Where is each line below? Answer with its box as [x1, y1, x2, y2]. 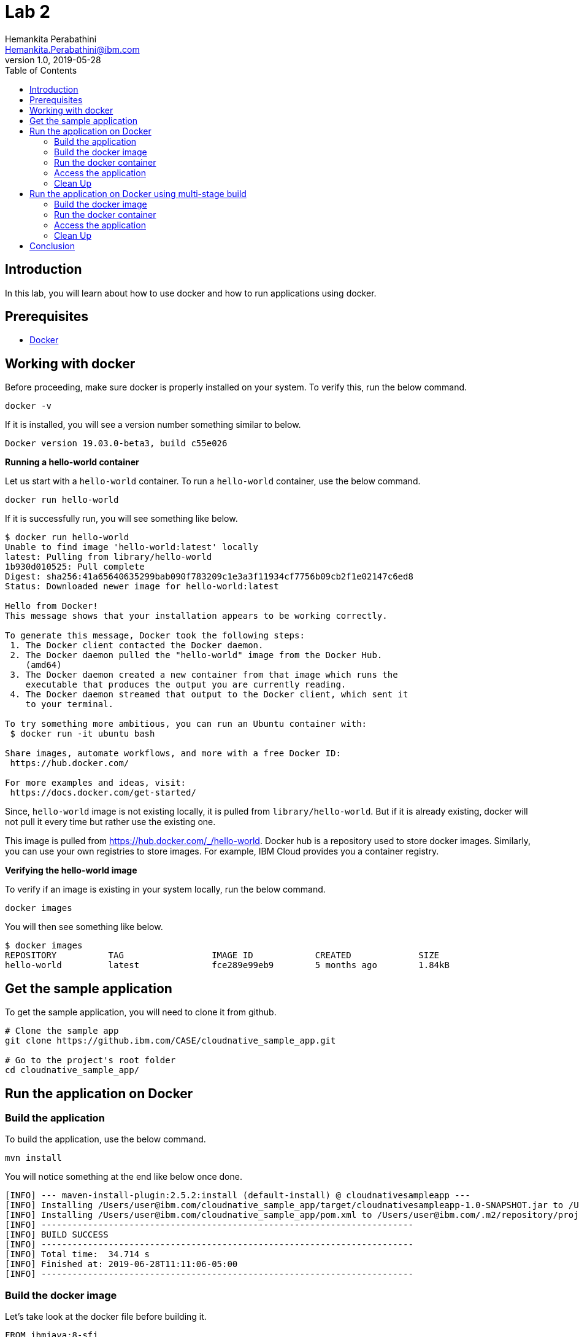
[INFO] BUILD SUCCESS [5, 1230, 109, 1240]
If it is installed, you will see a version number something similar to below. [5, 419, 301, 430]
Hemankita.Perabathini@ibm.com [5, 44, 140, 55]
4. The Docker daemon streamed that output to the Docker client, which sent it [10, 689, 408, 700]
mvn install [5, 1153, 62, 1163]
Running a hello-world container [5, 457, 139, 468]
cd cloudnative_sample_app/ [5, 1065, 140, 1075]
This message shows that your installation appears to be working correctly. [5, 611, 388, 621]
